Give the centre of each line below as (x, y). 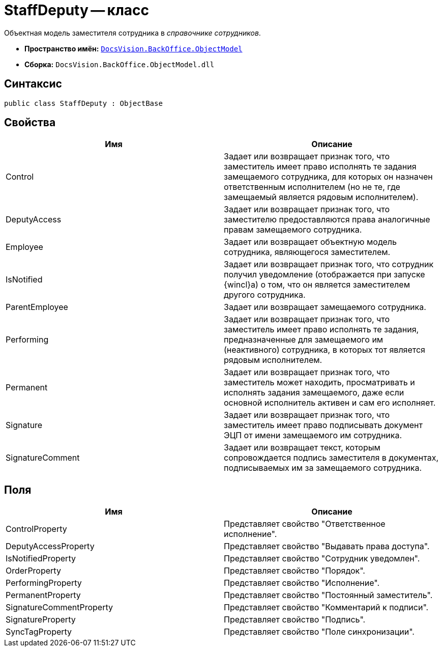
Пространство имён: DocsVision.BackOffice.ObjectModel (134, 48)
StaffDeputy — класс (77, 10)
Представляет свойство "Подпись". (295, 620)
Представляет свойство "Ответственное (305, 524)
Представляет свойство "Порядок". (294, 571)
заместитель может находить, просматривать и (319, 383)
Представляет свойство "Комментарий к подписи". (326, 607)
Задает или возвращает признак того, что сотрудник (329, 264)
